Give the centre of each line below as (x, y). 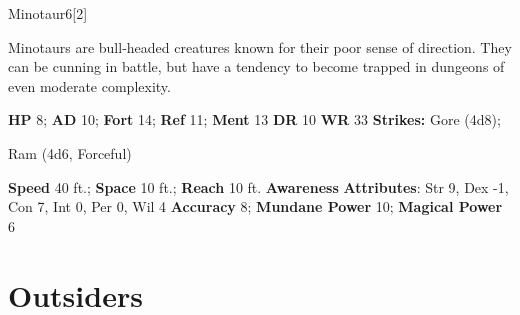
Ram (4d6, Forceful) (70, 152)
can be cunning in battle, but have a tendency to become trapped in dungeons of (256, 66)
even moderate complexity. (89, 85)
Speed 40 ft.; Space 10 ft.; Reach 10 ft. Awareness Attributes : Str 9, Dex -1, (258, 186)
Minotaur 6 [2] (48, 13)
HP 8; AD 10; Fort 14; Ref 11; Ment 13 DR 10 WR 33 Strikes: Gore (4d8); (254, 119)
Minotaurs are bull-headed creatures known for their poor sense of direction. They (260, 46)
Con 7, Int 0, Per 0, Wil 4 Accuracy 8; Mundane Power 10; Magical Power (255, 206)
